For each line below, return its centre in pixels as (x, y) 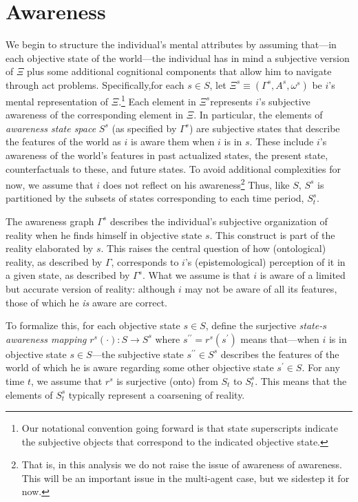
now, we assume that (50, 184)
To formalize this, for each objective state (93, 325)
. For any (321, 367)
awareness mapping (46, 338)
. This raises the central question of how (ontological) (213, 248)
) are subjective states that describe (265, 128)
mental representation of (57, 101)
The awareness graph (50, 221)
